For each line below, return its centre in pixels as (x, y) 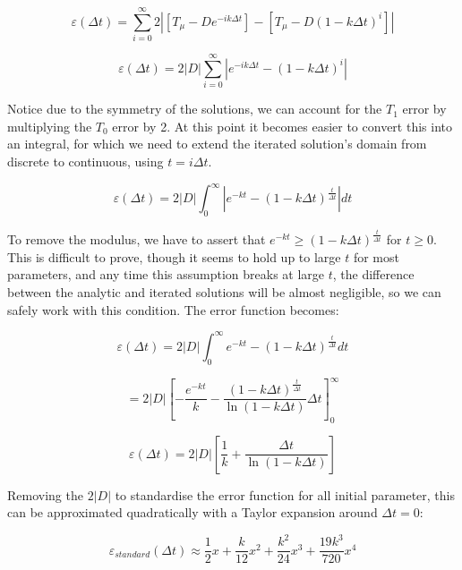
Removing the (45, 494)
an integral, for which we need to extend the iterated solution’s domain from (217, 144)
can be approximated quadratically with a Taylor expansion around (192, 512)
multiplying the (50, 126)
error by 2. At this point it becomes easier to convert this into (282, 126)
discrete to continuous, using (86, 162)
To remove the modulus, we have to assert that (137, 239)
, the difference (373, 274)
